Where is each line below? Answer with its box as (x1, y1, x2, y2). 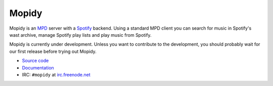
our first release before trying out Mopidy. (9, 48, 97, 54)
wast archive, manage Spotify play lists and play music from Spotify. (9, 32, 152, 38)
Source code (22, 58, 49, 64)
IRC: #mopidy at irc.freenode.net (22, 71, 90, 77)
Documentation (22, 64, 54, 70)
